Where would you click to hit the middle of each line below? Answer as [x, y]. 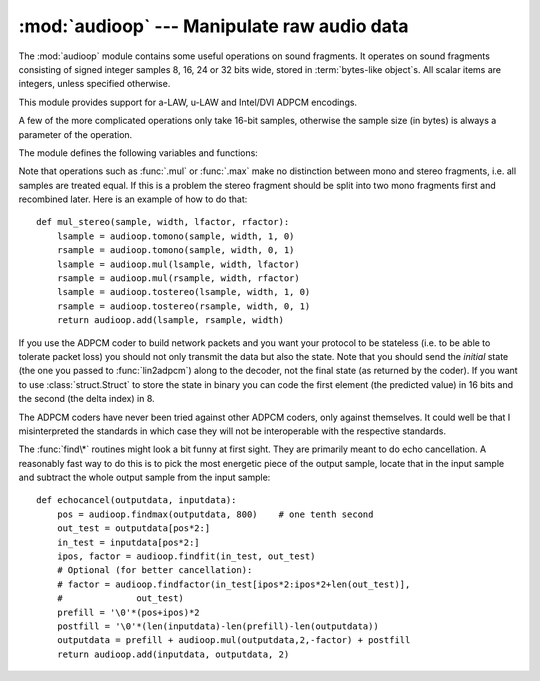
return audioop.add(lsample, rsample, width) [170, 320]
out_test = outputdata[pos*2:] [133, 528]
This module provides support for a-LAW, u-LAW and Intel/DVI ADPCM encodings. [188, 102]
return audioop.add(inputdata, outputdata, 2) [173, 654]
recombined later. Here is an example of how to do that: [133, 199]
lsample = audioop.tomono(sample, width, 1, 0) [175, 236]
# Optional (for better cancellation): [154, 570]
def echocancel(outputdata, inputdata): [136, 500]
